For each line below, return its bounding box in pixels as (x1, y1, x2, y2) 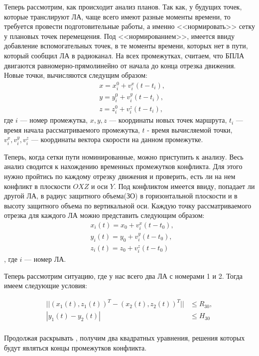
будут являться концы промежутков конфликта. (4, 342, 147, 353)
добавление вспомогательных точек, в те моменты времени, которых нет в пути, (4, 40, 248, 51)
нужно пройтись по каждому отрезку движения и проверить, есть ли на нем (4, 171, 236, 181)
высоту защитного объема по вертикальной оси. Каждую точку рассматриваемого (4, 200, 252, 210)
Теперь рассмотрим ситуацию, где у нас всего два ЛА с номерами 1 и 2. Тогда (4, 270, 243, 281)
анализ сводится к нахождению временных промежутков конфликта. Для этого (4, 161, 243, 172)
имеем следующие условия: (4, 280, 87, 291)
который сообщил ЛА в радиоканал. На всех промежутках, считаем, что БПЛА (4, 50, 245, 60)
